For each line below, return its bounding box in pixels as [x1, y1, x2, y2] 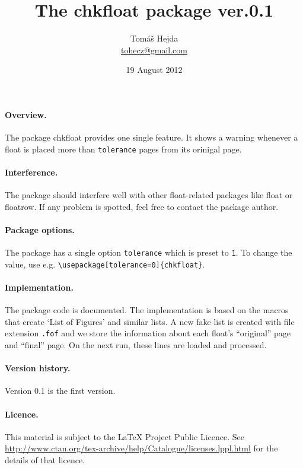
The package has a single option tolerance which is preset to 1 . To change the [5, 246, 292, 259]
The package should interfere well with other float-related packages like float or [5, 189, 293, 201]
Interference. [5, 165, 58, 178]
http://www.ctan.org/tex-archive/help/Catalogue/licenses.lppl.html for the [5, 442, 278, 454]
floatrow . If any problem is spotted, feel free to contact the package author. [5, 200, 279, 212]
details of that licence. [5, 454, 85, 466]
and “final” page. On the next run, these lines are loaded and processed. [5, 339, 267, 351]
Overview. [5, 108, 47, 120]
